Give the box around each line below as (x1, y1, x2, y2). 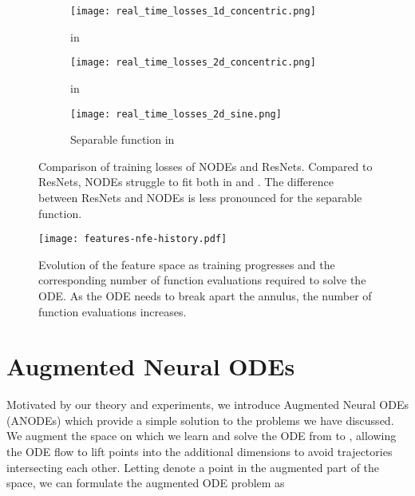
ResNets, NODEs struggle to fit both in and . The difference (38, 173, 334, 190)
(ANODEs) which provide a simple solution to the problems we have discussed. (6, 411, 394, 428)
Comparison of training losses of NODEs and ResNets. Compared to (38, 157, 373, 174)
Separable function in (70, 131, 175, 148)
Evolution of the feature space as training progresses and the (38, 256, 335, 272)
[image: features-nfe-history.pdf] (38, 233, 227, 245)
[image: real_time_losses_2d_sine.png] (70, 108, 282, 120)
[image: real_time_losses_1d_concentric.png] (70, 6, 316, 17)
